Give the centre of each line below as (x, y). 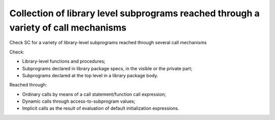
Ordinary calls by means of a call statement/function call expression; (94, 94)
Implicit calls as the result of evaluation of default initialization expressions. (101, 108)
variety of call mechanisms (68, 27)
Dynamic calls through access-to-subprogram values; (79, 101)
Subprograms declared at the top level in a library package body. (90, 75)
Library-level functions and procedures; (64, 62)
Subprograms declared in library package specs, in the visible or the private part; (107, 68)
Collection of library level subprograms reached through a (134, 13)
